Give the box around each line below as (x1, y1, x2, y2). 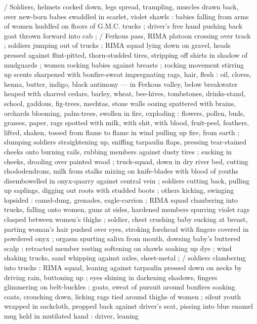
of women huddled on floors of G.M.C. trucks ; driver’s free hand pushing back (4, 21, 243, 31)
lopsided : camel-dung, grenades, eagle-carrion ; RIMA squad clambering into (4, 194, 238, 205)
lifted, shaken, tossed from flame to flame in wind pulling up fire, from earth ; (4, 127, 240, 137)
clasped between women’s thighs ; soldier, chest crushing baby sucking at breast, (4, 214, 248, 224)
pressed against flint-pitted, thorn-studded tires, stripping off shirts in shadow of (4, 49, 248, 60)
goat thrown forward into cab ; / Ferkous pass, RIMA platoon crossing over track (4, 30, 251, 40)
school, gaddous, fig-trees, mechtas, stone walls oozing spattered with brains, (4, 98, 236, 108)
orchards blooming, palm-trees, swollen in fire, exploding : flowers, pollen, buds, (4, 108, 245, 118)
